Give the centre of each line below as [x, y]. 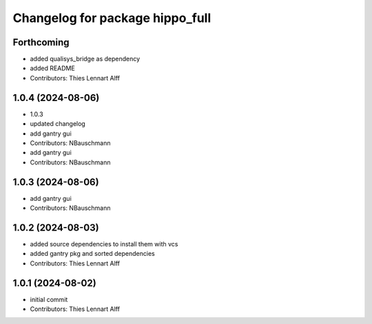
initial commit [49, 299]
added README [52, 68]
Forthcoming [41, 42]
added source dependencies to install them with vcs [104, 244]
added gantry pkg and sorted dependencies [92, 254]
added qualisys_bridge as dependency [85, 59]
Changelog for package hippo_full [112, 18]
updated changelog [58, 124]
